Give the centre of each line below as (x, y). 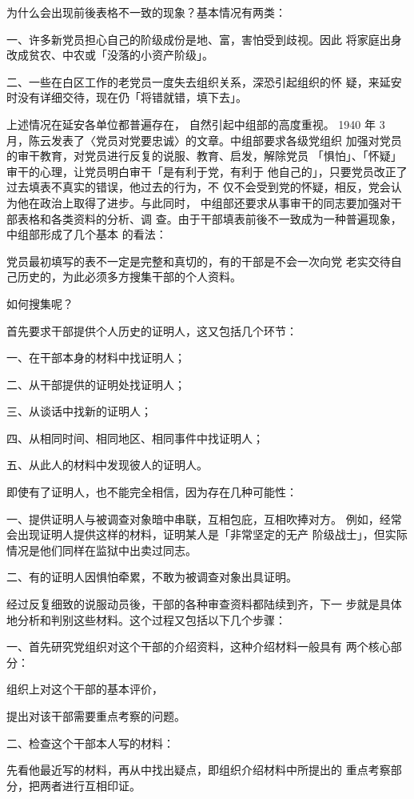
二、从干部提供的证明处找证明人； (96, 384)
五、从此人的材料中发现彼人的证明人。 (107, 465)
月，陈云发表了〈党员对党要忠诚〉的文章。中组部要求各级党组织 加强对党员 (204, 140)
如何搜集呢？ (40, 303)
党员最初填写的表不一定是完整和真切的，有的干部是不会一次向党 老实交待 (199, 261)
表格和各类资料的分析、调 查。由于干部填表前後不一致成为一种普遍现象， (209, 218)
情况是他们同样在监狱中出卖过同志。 (102, 550)
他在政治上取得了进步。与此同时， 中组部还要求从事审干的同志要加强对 (204, 202)
